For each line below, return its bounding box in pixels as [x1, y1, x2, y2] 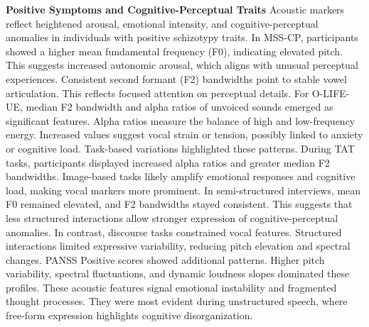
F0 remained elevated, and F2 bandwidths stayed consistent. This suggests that [6, 196, 353, 211]
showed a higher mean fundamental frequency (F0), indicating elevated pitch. [6, 43, 343, 58]
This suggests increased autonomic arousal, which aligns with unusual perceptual [6, 57, 358, 72]
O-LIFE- [311, 85, 350, 100]
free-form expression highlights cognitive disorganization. [6, 308, 253, 323]
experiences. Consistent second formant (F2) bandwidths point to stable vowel [6, 71, 347, 86]
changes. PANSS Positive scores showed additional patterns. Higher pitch [6, 252, 325, 267]
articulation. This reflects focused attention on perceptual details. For [6, 85, 309, 100]
